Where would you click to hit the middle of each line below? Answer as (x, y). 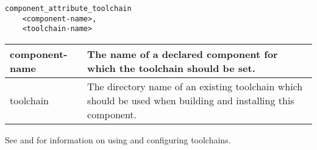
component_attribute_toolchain (68, 9)
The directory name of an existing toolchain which (195, 86)
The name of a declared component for (183, 54)
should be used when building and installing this (191, 100)
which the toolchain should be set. (171, 68)
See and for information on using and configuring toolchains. (118, 139)
